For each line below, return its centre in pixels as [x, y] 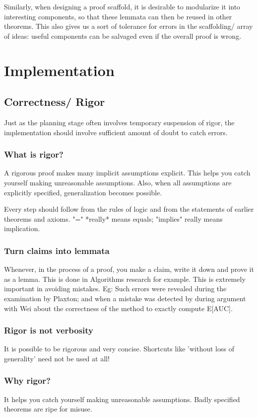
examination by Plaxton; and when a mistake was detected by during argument [125, 298]
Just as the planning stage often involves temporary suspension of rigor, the [119, 122]
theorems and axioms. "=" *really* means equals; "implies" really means [113, 218]
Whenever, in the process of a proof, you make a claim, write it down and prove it [129, 269]
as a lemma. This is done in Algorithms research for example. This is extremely [125, 279]
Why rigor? [28, 380]
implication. [22, 228]
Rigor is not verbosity [49, 330]
